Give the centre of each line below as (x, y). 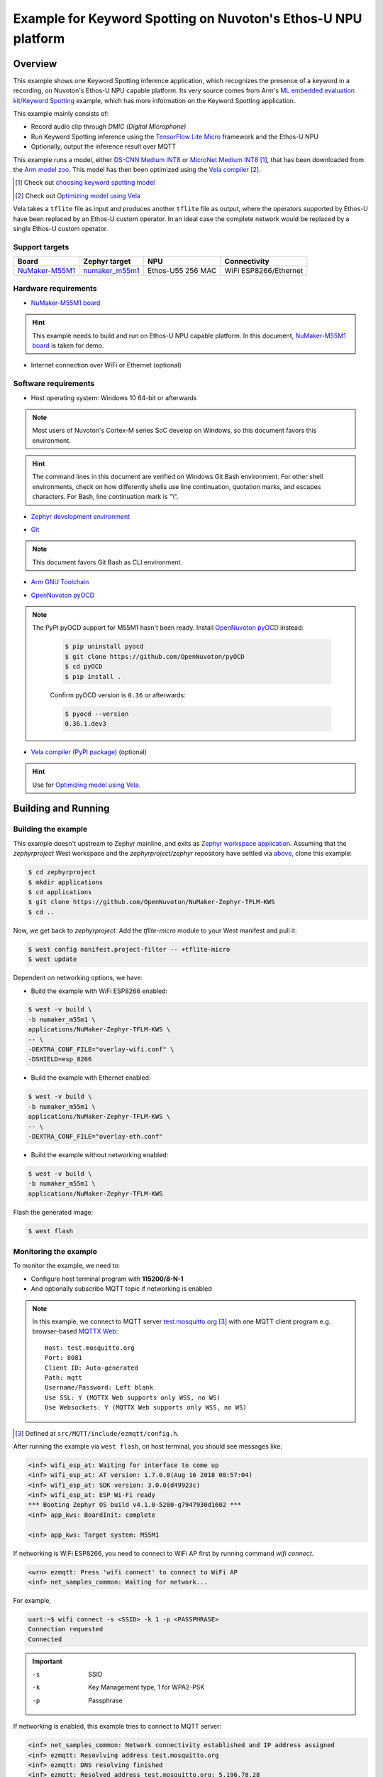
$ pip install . (93, 676)
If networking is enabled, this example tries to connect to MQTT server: (117, 1727)
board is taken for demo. (68, 345)
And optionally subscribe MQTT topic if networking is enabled (121, 1289)
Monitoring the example (55, 1252)
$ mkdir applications (66, 882)
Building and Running (61, 809)
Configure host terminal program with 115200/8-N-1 (107, 1279)
